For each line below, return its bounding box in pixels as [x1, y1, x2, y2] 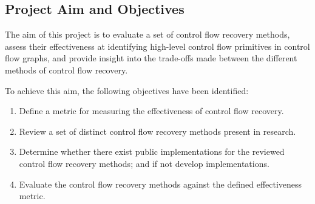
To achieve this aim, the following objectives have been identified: [5, 84, 249, 97]
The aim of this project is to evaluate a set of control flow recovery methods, [5, 28, 290, 41]
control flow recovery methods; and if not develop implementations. [19, 157, 269, 169]
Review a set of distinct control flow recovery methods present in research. [19, 124, 296, 137]
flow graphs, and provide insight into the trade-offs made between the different [5, 52, 297, 64]
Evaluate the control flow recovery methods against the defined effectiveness [19, 177, 302, 190]
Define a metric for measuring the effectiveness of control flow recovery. [19, 104, 284, 117]
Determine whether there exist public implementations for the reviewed [19, 145, 285, 158]
